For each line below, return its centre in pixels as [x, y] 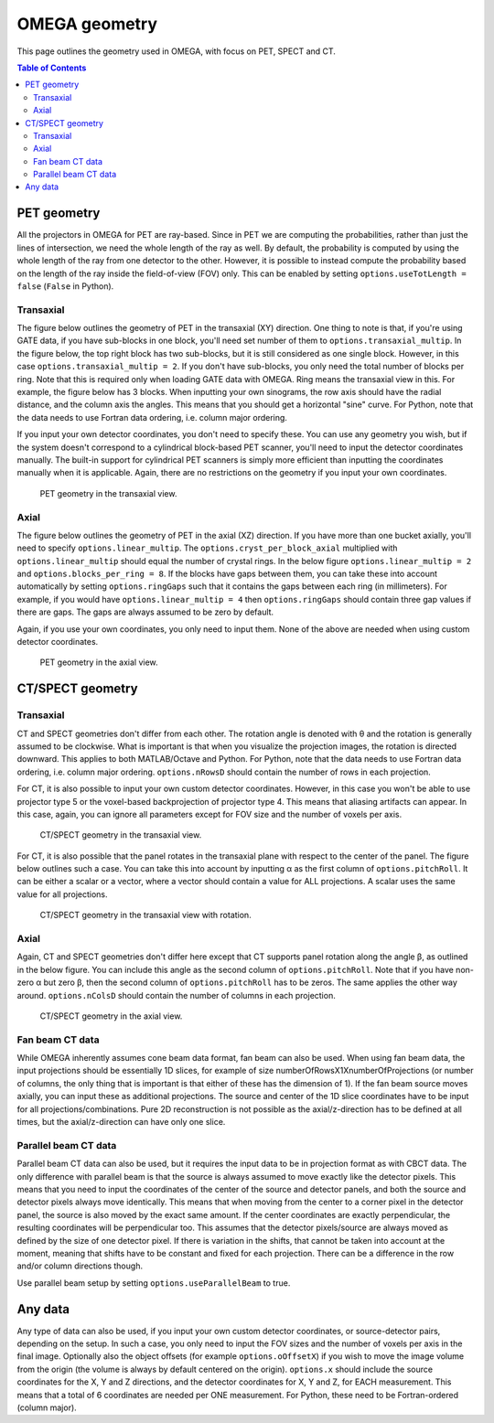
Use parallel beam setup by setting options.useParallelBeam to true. [154, 1283]
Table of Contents [52, 68]
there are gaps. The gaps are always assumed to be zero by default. [145, 612]
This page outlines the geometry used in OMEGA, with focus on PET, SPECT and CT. [176, 51]
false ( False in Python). [65, 286]
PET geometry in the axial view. [99, 662]
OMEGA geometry [87, 24]
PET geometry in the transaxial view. [108, 493]
